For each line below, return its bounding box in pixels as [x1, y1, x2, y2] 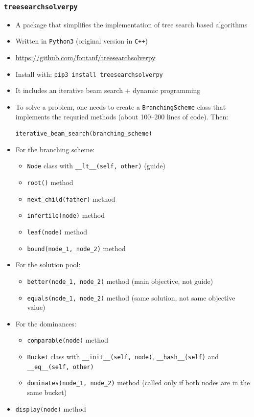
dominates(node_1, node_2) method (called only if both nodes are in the [27, 377, 250, 388]
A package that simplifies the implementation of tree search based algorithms [15, 19, 248, 29]
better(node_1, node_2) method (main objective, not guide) [27, 276, 213, 286]
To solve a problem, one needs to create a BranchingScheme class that [15, 101, 226, 112]
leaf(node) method [27, 227, 88, 236]
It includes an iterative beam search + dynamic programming [15, 85, 201, 95]
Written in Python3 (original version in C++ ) [15, 36, 148, 46]
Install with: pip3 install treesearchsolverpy [15, 69, 163, 79]
